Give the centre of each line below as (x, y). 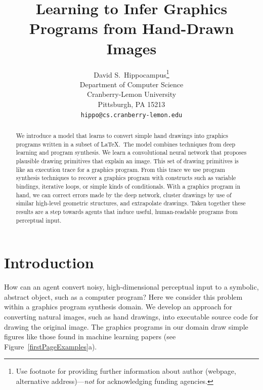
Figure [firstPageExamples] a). (51, 346)
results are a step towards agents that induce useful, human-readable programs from (127, 211)
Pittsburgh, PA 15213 (131, 104)
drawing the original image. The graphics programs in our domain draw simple (126, 326)
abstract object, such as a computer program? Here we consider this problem (123, 296)
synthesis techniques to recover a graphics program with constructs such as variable (126, 178)
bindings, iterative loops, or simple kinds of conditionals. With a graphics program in (128, 186)
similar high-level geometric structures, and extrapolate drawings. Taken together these (131, 203)
